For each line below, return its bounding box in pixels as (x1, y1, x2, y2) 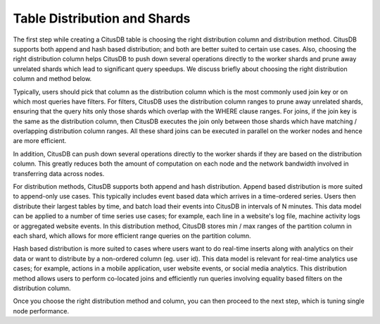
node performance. (13, 306, 70, 315)
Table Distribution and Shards (13, 11, 191, 26)
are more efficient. (13, 137, 67, 145)
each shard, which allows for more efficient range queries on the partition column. (13, 231, 251, 239)
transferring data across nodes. (13, 169, 105, 177)
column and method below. (13, 75, 92, 83)
